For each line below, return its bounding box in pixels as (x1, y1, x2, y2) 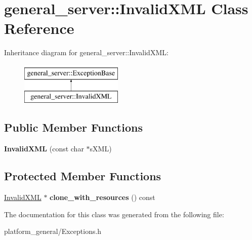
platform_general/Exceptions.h (4, 226, 102, 236)
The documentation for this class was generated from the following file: (4, 209, 224, 219)
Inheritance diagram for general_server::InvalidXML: (4, 47, 169, 58)
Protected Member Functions (4, 168, 161, 184)
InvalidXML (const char (4, 143, 84, 154)
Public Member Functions (4, 119, 143, 135)
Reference (4, 18, 74, 38)
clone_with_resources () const (50, 192, 155, 203)
